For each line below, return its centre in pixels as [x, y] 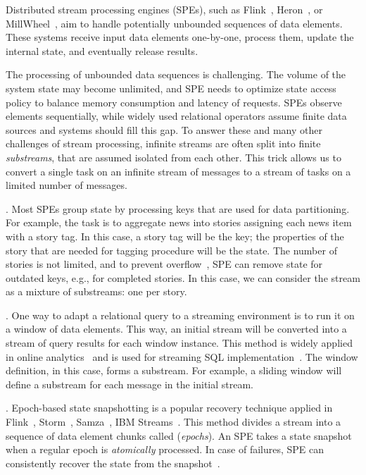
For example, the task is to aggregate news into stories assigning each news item [179, 222]
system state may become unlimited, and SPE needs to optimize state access [171, 88]
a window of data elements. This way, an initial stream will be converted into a [176, 329]
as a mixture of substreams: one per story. [96, 291]
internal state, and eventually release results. [102, 50]
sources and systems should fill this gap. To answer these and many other [164, 129]
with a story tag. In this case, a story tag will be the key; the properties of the [175, 236]
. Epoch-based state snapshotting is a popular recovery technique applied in [169, 408]
